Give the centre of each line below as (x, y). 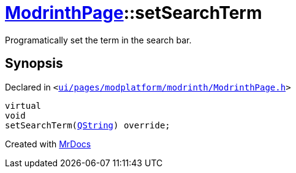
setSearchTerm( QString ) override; (88, 125)
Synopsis (34, 64)
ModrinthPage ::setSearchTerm (134, 13)
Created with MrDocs (48, 144)
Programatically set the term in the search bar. (98, 40)
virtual (23, 105)
